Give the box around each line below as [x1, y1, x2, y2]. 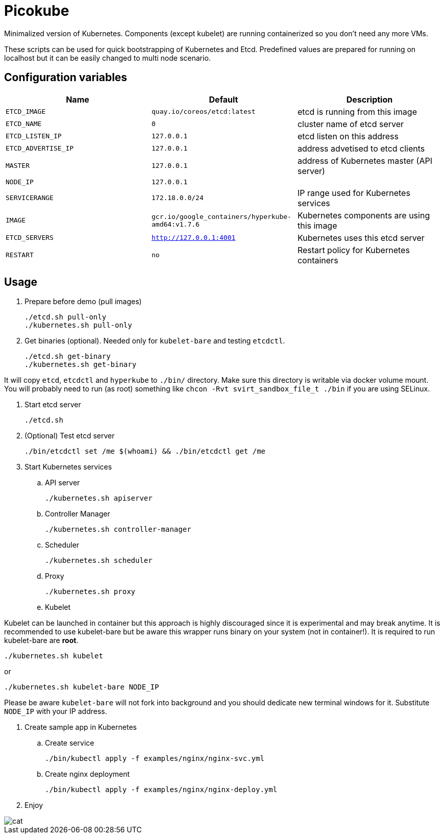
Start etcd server [24, 400, 81, 409]
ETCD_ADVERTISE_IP [6, 144, 74, 153]
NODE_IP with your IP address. [4, 707, 107, 716]
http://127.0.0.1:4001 [151, 234, 236, 242]
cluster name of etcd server [297, 118, 404, 129]
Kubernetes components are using [297, 210, 430, 220]
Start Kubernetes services [24, 462, 112, 472]
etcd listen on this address [297, 131, 399, 141]
